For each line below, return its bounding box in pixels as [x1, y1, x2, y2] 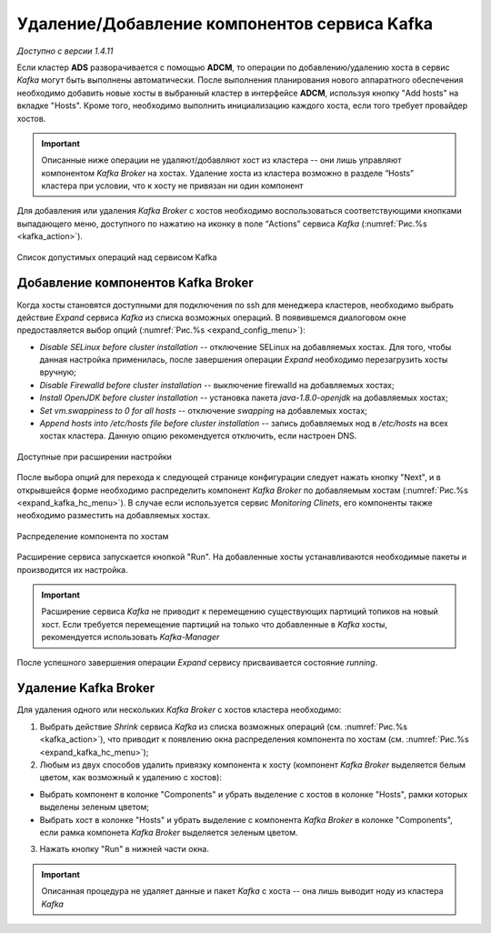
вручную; [39, 366, 77, 377]
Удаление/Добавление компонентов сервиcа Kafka [16, 14, 434, 34]
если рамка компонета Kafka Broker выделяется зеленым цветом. [39, 827, 299, 838]
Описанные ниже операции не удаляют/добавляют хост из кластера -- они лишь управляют [41, 155, 402, 166]
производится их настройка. [16, 564, 128, 575]
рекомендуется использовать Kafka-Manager [41, 632, 220, 643]
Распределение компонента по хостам [16, 530, 169, 541]
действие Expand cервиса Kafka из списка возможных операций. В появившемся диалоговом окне [16, 312, 406, 323]
